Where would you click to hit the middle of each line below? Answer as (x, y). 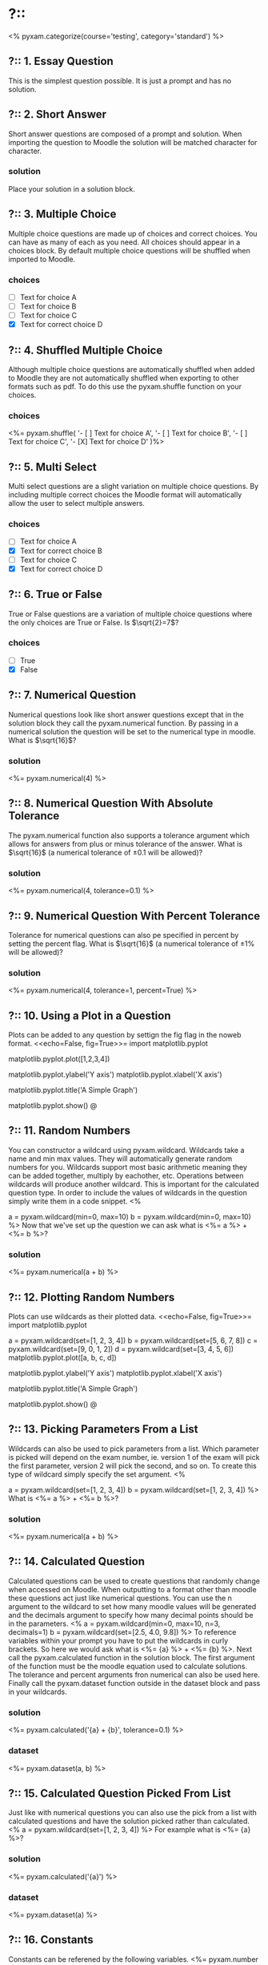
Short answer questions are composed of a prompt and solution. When (125, 134)
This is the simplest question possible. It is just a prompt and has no (120, 80)
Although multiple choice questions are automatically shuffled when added (132, 370)
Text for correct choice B (61, 551)
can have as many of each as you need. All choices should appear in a (124, 242)
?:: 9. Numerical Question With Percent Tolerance (134, 916)
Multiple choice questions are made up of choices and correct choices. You (133, 233)
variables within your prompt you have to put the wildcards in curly (118, 1640)
